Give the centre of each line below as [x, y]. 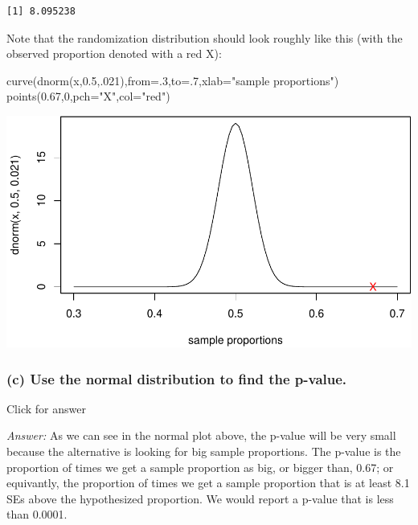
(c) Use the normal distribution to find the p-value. [177, 378]
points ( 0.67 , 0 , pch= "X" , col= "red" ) [88, 96]
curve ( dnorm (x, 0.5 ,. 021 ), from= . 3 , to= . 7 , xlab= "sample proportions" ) [173, 80]
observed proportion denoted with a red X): [114, 53]
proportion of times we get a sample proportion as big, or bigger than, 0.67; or [200, 467]
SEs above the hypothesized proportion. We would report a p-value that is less [200, 498]
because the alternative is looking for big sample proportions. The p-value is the [204, 451]
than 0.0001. [37, 514]
